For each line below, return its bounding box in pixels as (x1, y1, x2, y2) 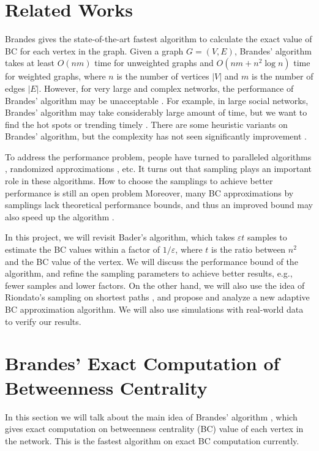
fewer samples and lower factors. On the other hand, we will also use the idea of (5, 278, 305, 291)
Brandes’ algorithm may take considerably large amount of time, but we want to (5, 106, 307, 119)
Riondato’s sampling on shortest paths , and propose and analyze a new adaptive (5, 291, 310, 304)
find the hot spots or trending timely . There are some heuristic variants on (5, 117, 288, 130)
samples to (247, 231, 287, 244)
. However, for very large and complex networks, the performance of (39, 81, 294, 94)
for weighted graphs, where (5, 70, 106, 83)
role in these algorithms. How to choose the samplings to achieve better (5, 174, 273, 187)
